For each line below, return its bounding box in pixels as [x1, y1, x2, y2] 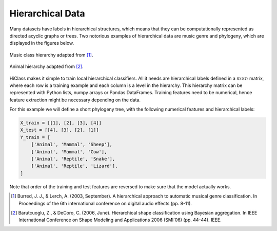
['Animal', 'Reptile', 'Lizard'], [31, 163, 118, 169]
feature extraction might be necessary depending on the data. [9, 97, 141, 103]
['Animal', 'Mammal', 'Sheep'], [31, 141, 113, 148]
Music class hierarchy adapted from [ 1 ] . [9, 51, 93, 58]
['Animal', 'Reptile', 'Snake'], [31, 156, 115, 162]
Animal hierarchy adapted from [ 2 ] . [9, 63, 84, 69]
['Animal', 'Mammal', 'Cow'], [31, 149, 107, 154]
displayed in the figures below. [9, 40, 74, 46]
